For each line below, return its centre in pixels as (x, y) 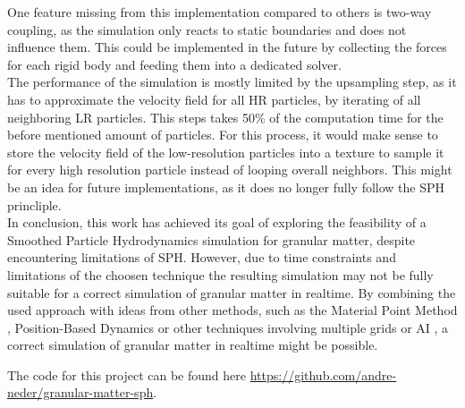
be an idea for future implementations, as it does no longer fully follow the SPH (226, 187)
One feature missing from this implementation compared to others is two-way (220, 12)
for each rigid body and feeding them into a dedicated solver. (174, 64)
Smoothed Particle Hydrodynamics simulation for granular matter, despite (211, 239)
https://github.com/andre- (323, 374)
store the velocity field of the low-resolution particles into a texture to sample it (226, 152)
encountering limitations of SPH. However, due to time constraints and (202, 257)
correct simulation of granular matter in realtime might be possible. (193, 345)
